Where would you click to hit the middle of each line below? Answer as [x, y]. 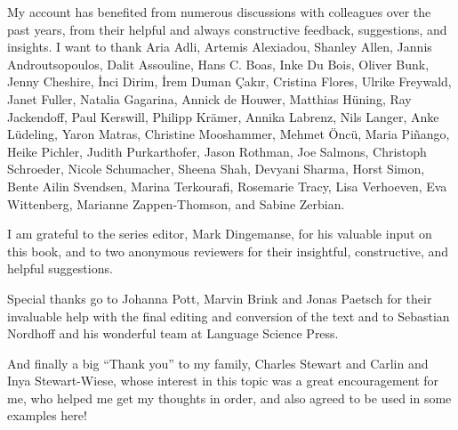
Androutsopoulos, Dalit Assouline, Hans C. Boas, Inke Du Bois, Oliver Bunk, [218, 64]
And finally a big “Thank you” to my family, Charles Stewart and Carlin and [218, 363]
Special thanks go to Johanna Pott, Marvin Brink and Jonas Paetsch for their [220, 298]
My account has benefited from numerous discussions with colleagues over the [219, 12]
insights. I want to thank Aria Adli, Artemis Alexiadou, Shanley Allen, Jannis [220, 47]
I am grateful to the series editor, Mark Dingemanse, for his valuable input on [220, 234]
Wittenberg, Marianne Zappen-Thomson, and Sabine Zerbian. [176, 203]
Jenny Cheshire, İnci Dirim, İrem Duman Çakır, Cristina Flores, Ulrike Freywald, [229, 81]
